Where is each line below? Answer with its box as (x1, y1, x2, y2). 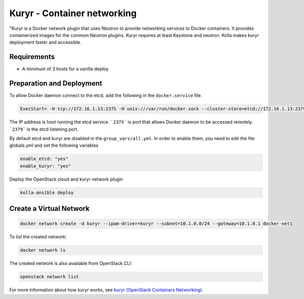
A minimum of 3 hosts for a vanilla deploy (22, 66, 109, 72)
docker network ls (20, 247, 66, 253)
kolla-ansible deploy (20, 190, 74, 195)
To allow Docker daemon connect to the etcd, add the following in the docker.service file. (9, 93, 202, 99)
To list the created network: (9, 234, 67, 240)
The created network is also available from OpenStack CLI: (9, 261, 132, 267)
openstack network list (20, 274, 80, 280)
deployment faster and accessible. (9, 39, 82, 46)
